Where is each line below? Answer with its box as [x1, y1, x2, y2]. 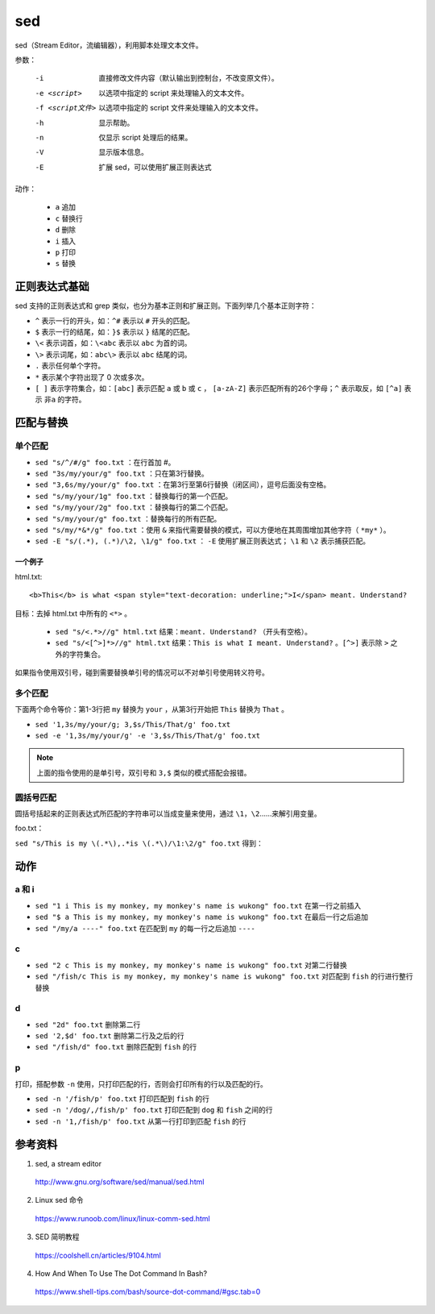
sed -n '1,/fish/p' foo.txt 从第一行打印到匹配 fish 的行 [35, 1116, 246, 1126]
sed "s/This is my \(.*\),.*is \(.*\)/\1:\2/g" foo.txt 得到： [14, 838, 263, 848]
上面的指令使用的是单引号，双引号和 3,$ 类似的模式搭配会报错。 [36, 767, 251, 777]
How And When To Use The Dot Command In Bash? [35, 1269, 208, 1279]
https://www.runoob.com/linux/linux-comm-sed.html [35, 1213, 210, 1223]
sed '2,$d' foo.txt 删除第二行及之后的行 [35, 1031, 184, 1041]
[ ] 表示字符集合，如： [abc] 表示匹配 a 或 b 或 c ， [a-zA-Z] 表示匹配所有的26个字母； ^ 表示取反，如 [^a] [35, 384, 403, 393]
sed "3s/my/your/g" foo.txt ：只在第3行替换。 [35, 468, 209, 478]
